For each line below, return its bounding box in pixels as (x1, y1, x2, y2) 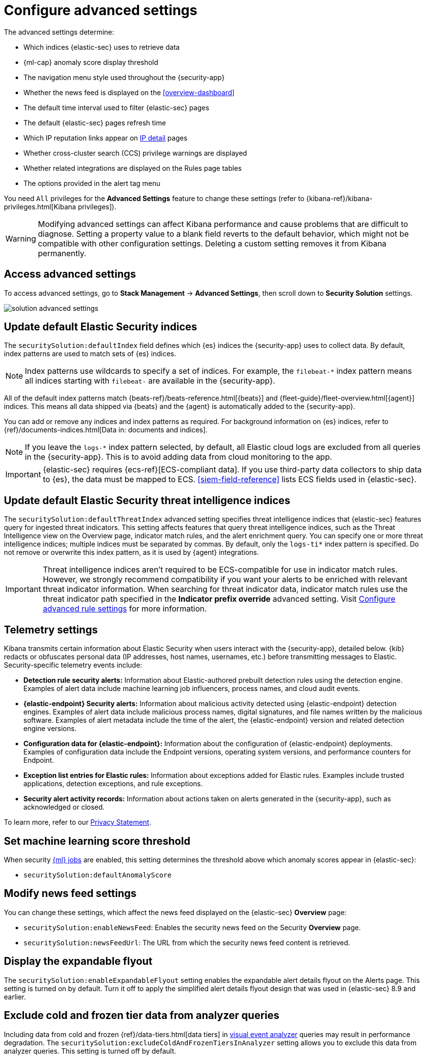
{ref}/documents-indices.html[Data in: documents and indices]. (4, 426, 208, 434)
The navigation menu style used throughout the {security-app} (23, 73, 225, 81)
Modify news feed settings (4, 887, 137, 900)
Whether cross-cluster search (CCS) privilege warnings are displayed (23, 148, 247, 157)
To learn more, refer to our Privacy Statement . (4, 818, 151, 827)
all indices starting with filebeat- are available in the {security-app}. (25, 376, 275, 386)
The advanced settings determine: (4, 27, 114, 36)
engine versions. (23, 724, 77, 733)
